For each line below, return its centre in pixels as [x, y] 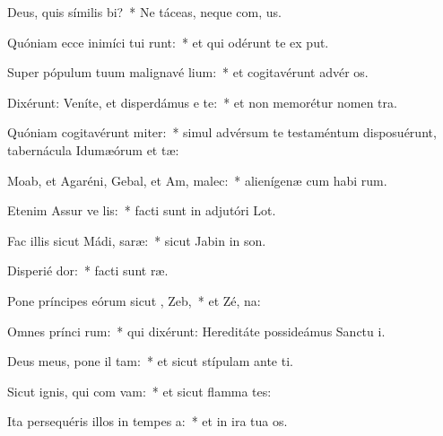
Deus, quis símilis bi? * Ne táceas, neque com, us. [144, 12]
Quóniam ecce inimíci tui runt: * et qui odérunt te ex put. [168, 42]
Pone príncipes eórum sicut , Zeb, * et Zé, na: [134, 300]
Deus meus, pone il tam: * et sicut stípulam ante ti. [150, 361]
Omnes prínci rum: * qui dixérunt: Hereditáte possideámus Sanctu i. [196, 331]
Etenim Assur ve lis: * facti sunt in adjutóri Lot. [142, 210]
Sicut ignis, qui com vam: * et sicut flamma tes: [139, 391]
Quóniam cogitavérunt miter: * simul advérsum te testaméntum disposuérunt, [222, 132]
